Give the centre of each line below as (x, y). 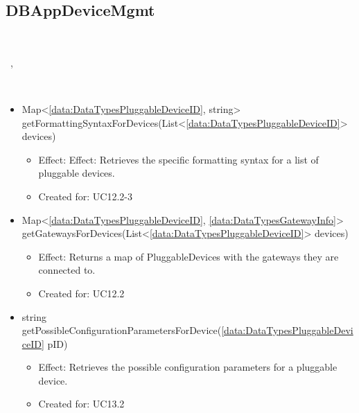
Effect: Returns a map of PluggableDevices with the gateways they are (189, 256)
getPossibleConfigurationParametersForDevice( (122, 330)
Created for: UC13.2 (81, 404)
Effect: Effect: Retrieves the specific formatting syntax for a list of (178, 159)
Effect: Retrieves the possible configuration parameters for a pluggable (188, 367)
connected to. (67, 270)
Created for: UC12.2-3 (86, 196)
